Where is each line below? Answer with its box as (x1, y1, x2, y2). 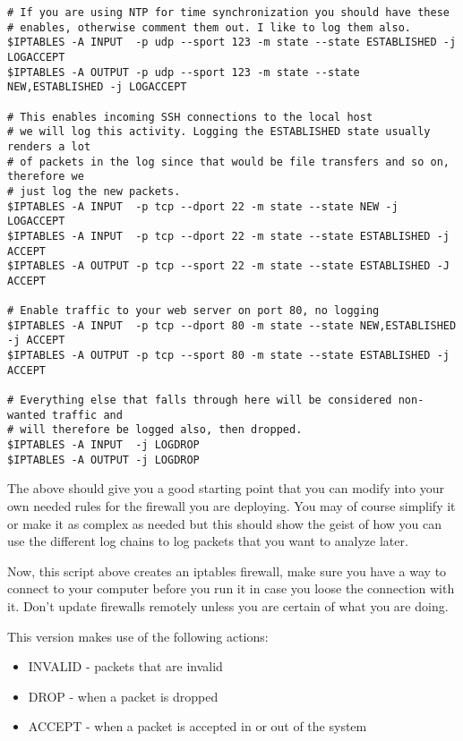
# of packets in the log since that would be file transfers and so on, (7, 155, 450, 168)
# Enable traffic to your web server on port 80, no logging (7, 304, 380, 318)
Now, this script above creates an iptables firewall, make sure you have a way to (7, 561, 447, 580)
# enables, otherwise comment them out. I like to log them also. (7, 21, 412, 34)
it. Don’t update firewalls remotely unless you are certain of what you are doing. (7, 596, 449, 615)
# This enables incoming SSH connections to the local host (7, 110, 373, 123)
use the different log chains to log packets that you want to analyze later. (7, 532, 408, 550)
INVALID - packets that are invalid (28, 657, 223, 676)
